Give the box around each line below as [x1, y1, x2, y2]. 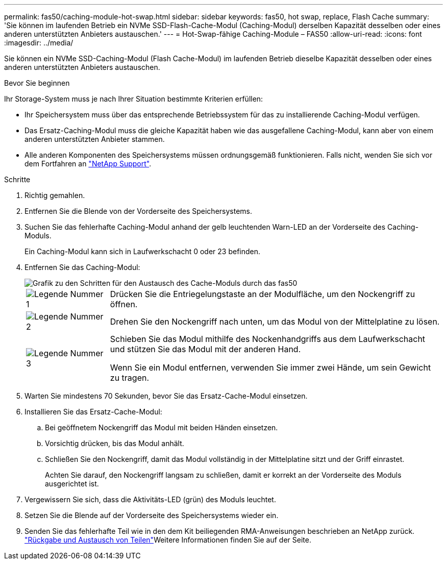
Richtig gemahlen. [24, 191, 85, 200]
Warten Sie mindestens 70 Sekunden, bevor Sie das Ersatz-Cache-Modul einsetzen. [24, 391, 308, 400]
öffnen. [110, 299, 138, 309]
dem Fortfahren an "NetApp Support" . [24, 159, 152, 168]
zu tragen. [110, 373, 150, 383]
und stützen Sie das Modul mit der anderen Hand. [110, 344, 301, 354]
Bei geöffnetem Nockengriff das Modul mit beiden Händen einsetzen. [45, 423, 278, 432]
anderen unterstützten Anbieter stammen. [24, 135, 165, 143]
